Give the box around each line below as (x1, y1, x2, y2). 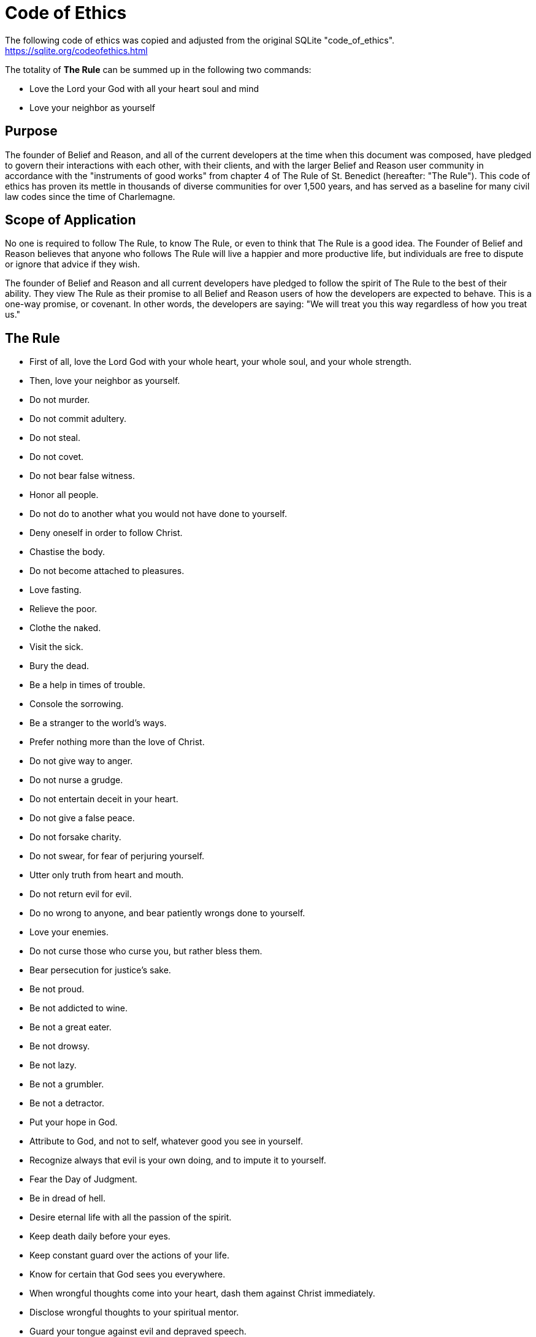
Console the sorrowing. (29, 699, 124, 710)
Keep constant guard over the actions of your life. (29, 1250, 229, 1261)
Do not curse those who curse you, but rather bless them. (29, 946, 262, 957)
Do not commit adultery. (29, 413, 127, 424)
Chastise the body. (29, 546, 105, 557)
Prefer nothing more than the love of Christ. (29, 737, 205, 748)
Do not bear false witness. (29, 470, 135, 481)
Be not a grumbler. (29, 1079, 104, 1090)
